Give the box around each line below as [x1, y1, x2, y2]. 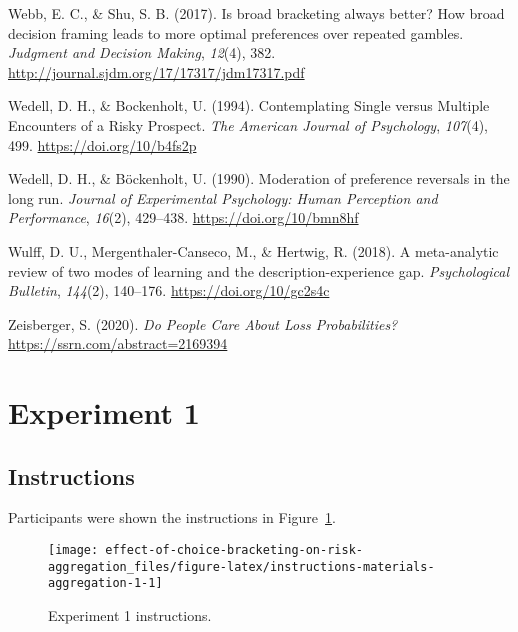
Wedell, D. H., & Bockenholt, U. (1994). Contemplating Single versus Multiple [8, 95, 490, 116]
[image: [48, 543, 99, 558]
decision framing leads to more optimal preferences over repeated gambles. [8, 22, 464, 43]
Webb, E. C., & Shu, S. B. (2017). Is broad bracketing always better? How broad [8, 3, 505, 23]
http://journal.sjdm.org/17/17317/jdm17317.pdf [8, 61, 305, 82]
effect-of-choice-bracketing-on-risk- [105, 543, 363, 558]
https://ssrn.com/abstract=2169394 [8, 333, 228, 354]
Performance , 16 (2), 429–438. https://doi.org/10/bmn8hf [8, 207, 359, 228]
